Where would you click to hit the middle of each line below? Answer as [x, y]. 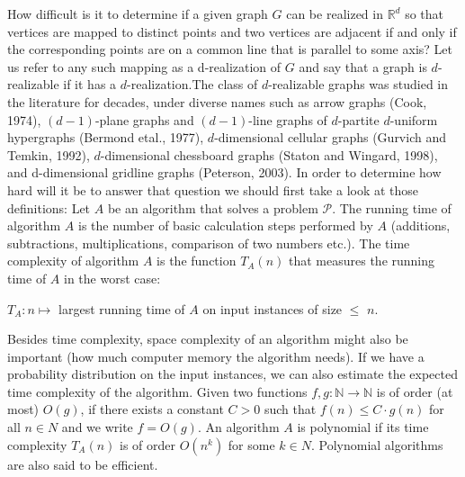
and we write [97, 427]
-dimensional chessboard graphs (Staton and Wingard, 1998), [269, 154]
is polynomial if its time [363, 427]
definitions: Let [49, 207]
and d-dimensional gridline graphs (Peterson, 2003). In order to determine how [224, 172]
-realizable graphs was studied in [358, 84]
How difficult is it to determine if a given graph [138, 13]
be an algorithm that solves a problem [213, 207]
